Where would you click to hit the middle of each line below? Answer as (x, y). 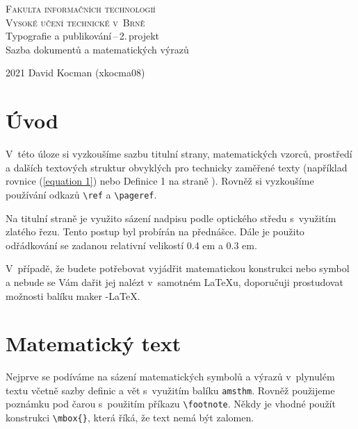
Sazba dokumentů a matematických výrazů (97, 49)
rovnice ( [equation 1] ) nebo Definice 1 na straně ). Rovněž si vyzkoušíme (160, 181)
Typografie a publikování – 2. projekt (83, 36)
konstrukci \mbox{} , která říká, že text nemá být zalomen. (130, 418)
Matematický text (93, 343)
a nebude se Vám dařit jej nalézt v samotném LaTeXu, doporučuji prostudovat (174, 281)
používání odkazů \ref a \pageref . (81, 194)
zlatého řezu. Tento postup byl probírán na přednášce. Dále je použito (155, 232)
